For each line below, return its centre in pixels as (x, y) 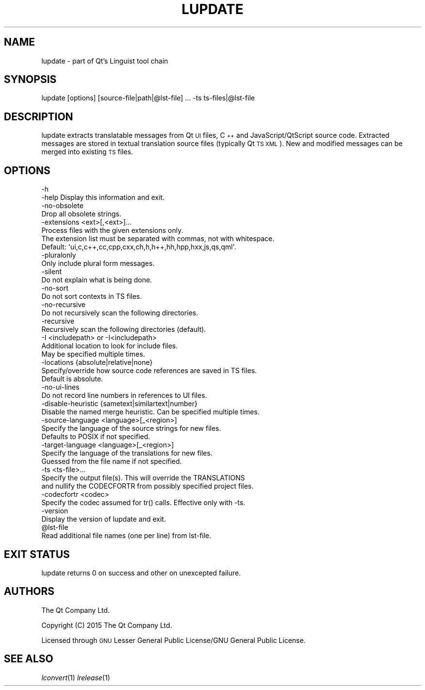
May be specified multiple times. (93, 354)
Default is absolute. (72, 379)
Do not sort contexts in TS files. (92, 296)
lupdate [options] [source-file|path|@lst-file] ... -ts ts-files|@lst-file (148, 98)
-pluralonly (59, 255)
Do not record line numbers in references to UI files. (124, 395)
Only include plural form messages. (98, 263)
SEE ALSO (29, 659)
